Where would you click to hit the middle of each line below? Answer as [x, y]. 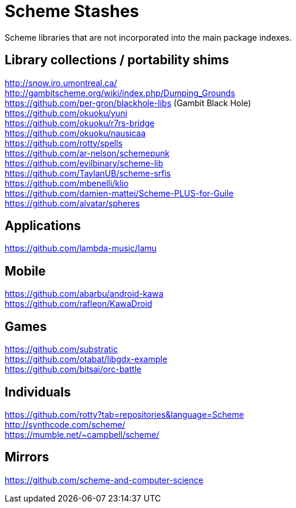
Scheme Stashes [72, 11]
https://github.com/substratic [61, 349]
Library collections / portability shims [117, 60]
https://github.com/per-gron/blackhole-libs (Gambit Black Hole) [128, 103]
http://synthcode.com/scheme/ [65, 424]
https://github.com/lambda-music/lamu [81, 248]
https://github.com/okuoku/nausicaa [75, 133]
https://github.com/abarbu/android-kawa [84, 294]
